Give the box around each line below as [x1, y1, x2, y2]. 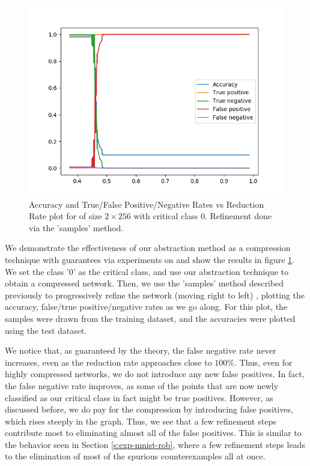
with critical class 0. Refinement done [133, 210, 272, 222]
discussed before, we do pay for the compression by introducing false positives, [5, 403, 293, 416]
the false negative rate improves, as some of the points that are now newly [5, 379, 279, 392]
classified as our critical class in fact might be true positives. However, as [5, 391, 273, 404]
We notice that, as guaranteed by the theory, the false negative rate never [5, 344, 276, 357]
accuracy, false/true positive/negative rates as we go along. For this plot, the [5, 300, 288, 313]
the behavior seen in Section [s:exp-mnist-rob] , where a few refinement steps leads [5, 438, 305, 450]
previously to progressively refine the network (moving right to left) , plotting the [5, 288, 305, 301]
